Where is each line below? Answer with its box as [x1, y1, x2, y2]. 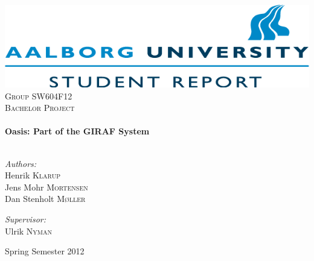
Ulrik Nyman [5, 224, 52, 237]
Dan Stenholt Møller [5, 192, 86, 205]
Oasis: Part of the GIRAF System [5, 125, 150, 137]
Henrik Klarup [5, 169, 60, 181]
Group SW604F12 [5, 89, 72, 102]
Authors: [5, 157, 37, 169]
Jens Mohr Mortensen [5, 180, 88, 193]
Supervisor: [5, 213, 46, 225]
